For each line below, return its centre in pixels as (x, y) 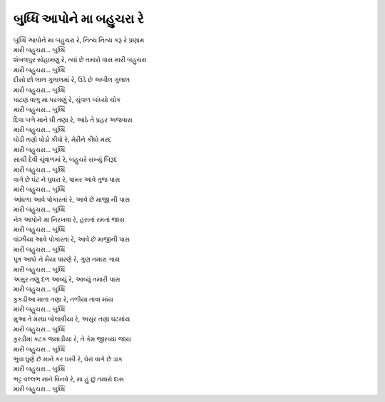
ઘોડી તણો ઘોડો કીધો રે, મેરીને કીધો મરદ (62, 140)
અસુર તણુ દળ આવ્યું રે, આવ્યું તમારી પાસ (67, 279)
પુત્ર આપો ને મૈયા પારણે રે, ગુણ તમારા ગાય (67, 259)
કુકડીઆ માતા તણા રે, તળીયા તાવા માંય (63, 299)
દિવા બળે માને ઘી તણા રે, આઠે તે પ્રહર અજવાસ (73, 119)
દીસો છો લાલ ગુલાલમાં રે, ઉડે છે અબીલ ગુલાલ (72, 80)
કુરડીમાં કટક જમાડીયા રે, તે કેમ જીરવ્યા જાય (72, 339)
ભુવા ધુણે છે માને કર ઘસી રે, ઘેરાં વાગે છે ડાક (68, 359)
